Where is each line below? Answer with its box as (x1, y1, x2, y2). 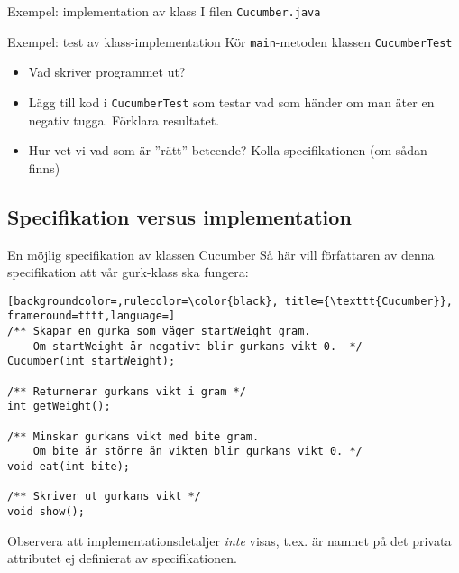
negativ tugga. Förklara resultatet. (28, 110, 220, 129)
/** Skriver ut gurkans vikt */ (7, 490, 201, 504)
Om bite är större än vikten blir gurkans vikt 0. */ (32, 445, 363, 458)
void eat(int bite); (7, 459, 131, 473)
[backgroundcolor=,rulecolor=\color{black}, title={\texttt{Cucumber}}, (7, 294, 453, 308)
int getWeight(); (7, 400, 111, 413)
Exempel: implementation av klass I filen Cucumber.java (7, 2, 321, 20)
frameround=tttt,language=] (7, 310, 176, 323)
